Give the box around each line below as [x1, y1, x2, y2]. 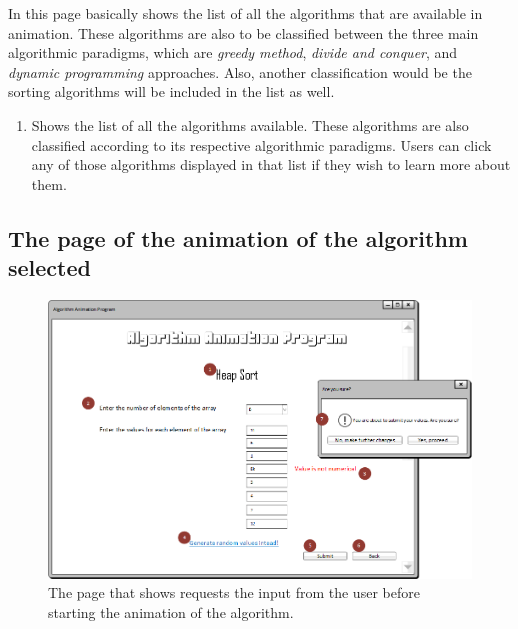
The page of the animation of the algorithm [8, 222, 468, 253]
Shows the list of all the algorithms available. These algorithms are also [31, 114, 469, 135]
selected [8, 252, 91, 283]
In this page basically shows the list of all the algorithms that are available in [8, 3, 483, 23]
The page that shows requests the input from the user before [48, 582, 420, 603]
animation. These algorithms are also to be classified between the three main [8, 22, 479, 43]
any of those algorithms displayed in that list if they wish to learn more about [31, 154, 511, 175]
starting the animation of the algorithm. [48, 601, 294, 622]
